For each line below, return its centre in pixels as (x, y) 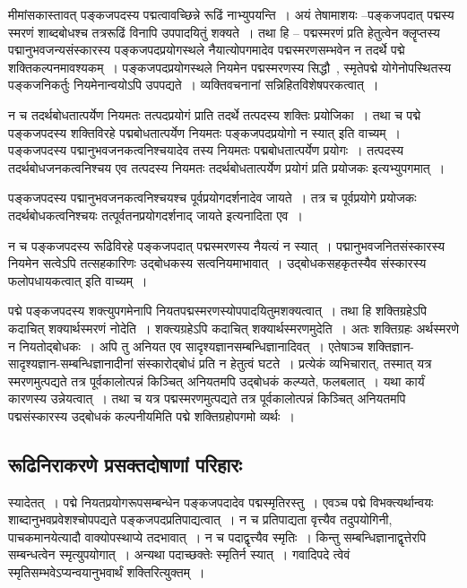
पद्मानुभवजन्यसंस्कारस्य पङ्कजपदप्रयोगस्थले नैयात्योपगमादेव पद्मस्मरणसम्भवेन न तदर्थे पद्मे (207, 50)
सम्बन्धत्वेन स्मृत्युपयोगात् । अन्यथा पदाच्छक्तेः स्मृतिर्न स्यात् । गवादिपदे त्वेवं (179, 554)
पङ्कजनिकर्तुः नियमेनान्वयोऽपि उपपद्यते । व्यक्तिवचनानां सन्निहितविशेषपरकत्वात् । (194, 85)
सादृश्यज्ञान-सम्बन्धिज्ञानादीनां (71, 363)
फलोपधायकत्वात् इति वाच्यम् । (78, 280)
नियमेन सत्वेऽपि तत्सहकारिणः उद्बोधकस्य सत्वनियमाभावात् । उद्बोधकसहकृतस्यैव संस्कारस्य (217, 263)
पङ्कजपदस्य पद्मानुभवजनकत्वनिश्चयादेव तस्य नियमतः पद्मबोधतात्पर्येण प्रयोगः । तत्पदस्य (206, 150)
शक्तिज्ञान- (391, 346)
